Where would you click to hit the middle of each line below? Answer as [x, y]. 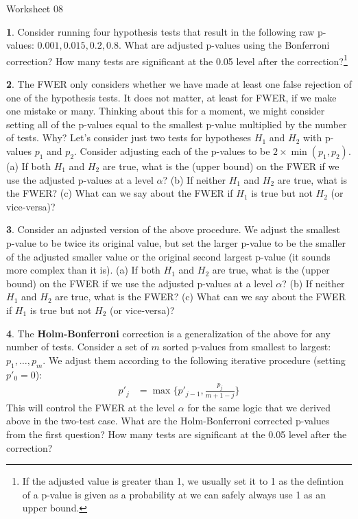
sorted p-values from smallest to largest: [247, 347]
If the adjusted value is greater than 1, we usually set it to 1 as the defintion [183, 481]
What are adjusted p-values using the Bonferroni [227, 45]
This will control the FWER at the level [91, 407]
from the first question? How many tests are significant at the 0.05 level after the [177, 434]
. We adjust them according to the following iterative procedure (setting [194, 360]
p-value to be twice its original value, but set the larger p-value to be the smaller [176, 242]
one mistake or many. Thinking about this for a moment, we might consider [166, 111]
